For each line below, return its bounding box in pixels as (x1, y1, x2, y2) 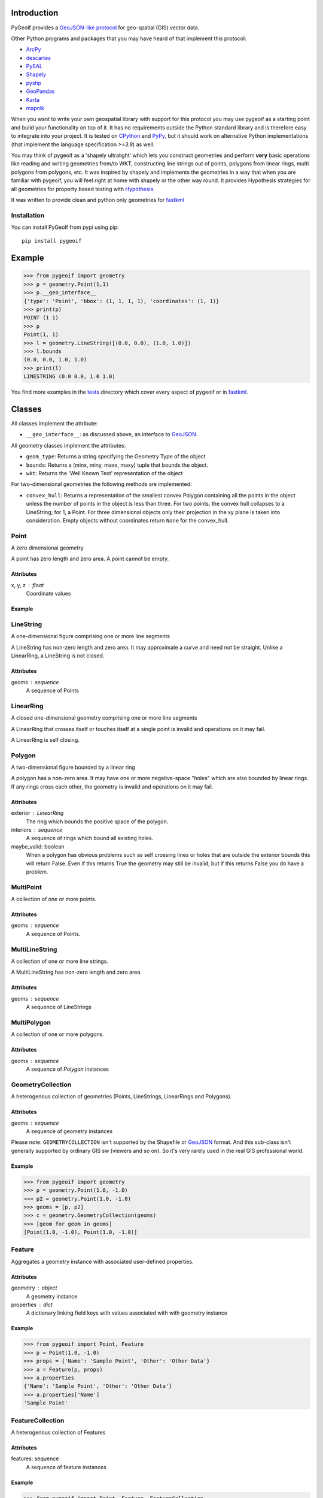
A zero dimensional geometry (11, 544, 84, 551)
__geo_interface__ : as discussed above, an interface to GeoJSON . (26, 431, 198, 438)
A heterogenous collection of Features (11, 1428, 106, 1436)
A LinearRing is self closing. (11, 736, 80, 743)
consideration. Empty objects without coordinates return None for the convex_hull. (26, 517, 229, 524)
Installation (11, 211, 45, 219)
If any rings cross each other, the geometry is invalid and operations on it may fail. (11, 783, 214, 790)
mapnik (26, 105, 45, 112)
